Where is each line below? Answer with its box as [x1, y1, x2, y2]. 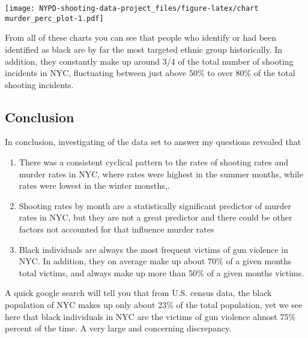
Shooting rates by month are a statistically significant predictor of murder [19, 199, 292, 212]
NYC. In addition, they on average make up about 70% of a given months [19, 255, 292, 267]
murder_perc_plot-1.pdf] [5, 14, 104, 23]
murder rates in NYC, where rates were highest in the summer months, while [19, 167, 303, 180]
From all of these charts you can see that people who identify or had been [5, 31, 277, 44]
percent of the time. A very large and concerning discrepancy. [5, 322, 232, 334]
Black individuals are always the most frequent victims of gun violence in [19, 243, 288, 255]
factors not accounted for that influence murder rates [19, 223, 214, 236]
